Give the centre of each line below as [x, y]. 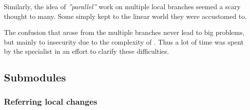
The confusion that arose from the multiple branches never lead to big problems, [124, 32]
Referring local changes [51, 101]
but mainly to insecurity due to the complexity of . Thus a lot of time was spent [124, 41]
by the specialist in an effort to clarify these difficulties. [87, 51]
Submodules [35, 77]
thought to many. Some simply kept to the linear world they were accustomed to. [125, 16]
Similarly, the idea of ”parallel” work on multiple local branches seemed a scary [122, 6]
